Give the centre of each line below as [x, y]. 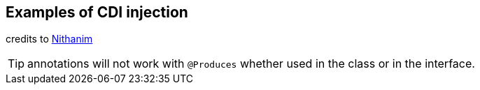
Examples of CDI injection [97, 12]
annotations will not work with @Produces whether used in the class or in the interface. [251, 64]
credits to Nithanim [49, 39]
